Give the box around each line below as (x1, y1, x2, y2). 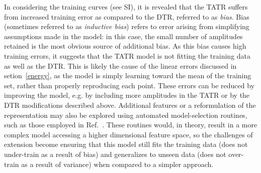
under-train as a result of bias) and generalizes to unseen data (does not (4, 148, 226, 159)
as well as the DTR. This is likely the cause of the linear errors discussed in (4, 60, 237, 71)
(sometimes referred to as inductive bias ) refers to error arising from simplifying (4, 21, 249, 32)
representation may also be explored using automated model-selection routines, (4, 109, 247, 120)
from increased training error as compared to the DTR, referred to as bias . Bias (4, 11, 249, 22)
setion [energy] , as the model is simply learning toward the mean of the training (4, 70, 251, 81)
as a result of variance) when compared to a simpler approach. (21, 158, 214, 169)
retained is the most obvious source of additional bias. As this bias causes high (4, 41, 246, 51)
